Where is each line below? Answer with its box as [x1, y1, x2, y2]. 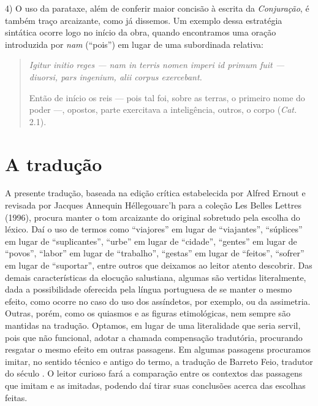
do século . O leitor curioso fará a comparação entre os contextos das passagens [5, 367, 303, 380]
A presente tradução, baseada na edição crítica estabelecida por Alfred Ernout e [5, 186, 306, 199]
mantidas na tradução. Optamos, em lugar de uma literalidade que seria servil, [5, 319, 301, 331]
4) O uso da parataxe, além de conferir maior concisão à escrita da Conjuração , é [5, 2, 309, 14]
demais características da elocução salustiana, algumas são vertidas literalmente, [5, 270, 306, 283]
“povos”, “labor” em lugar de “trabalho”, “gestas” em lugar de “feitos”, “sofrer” [5, 247, 305, 259]
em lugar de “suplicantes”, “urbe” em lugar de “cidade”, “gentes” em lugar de [5, 234, 297, 247]
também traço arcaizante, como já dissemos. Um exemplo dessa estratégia [5, 13, 282, 26]
